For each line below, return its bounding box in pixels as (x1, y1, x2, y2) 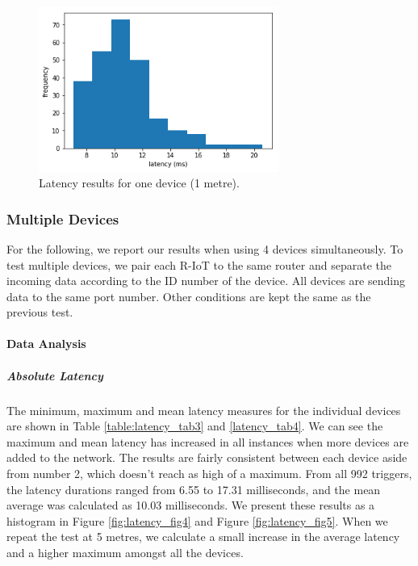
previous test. (6, 304, 73, 321)
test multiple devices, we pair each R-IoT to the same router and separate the (6, 256, 391, 273)
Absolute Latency (6, 367, 103, 384)
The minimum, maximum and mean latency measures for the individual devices (6, 401, 401, 418)
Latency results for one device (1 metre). (39, 174, 240, 191)
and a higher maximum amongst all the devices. (6, 543, 244, 560)
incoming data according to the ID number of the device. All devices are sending (6, 272, 405, 289)
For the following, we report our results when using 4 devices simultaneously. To (6, 240, 403, 257)
